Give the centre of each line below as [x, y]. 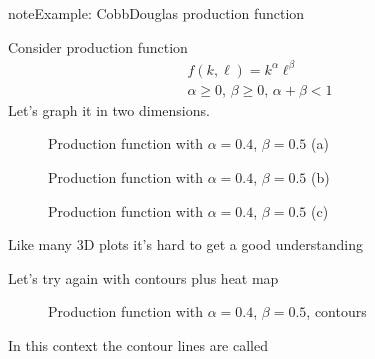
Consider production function [98, 46]
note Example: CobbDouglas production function [156, 13]
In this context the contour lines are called [138, 344]
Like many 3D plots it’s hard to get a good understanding [185, 244]
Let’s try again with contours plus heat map [143, 277]
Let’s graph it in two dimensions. [109, 109]
